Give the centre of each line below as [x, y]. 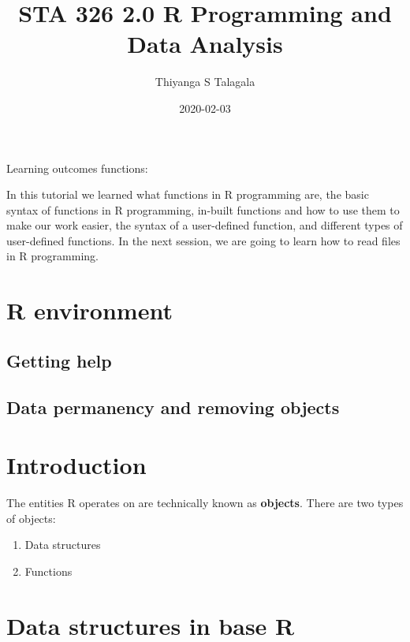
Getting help [59, 360]
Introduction [76, 465]
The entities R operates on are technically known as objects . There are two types [205, 503]
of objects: [31, 518]
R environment [89, 310]
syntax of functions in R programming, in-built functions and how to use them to [203, 209]
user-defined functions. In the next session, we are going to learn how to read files [203, 240]
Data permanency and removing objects [173, 407]
